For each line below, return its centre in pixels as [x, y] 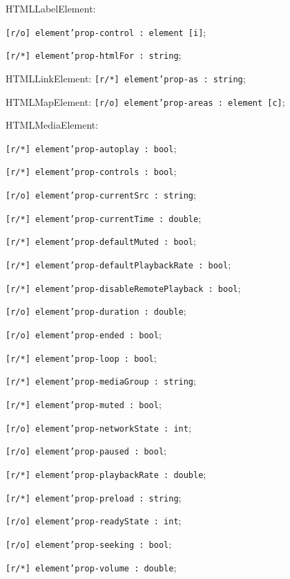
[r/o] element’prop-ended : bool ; [84, 334]
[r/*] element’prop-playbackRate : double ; [106, 474]
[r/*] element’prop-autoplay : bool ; [91, 148]
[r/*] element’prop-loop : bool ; [81, 357]
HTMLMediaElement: [52, 125]
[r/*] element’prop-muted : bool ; [84, 404]
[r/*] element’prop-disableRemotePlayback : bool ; [123, 287]
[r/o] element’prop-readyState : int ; [94, 521]
